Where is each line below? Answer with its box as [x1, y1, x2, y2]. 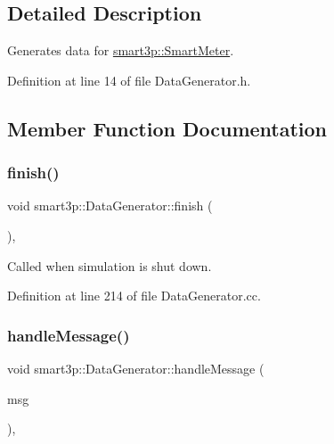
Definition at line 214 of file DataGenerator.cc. [7, 286, 261, 305]
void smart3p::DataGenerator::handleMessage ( [7, 358, 265, 377]
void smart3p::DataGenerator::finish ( [7, 196, 213, 215]
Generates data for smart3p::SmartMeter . [7, 41, 234, 60]
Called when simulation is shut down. [7, 256, 212, 275]
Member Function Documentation [7, 114, 328, 142]
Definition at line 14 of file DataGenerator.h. [7, 70, 251, 89]
